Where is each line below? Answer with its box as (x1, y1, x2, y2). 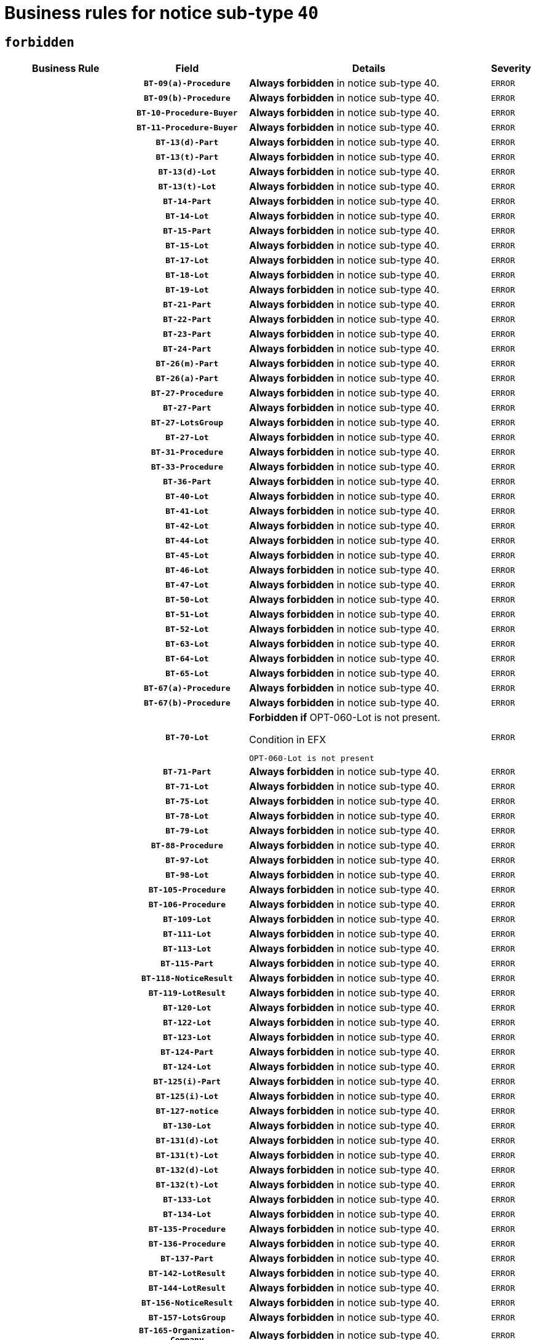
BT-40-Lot (165, 491, 209, 501)
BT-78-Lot (165, 811, 209, 821)
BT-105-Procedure (148, 885, 226, 894)
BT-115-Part (160, 958, 214, 968)
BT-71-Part (163, 767, 211, 776)
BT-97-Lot (165, 855, 209, 865)
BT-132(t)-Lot (156, 1180, 219, 1189)
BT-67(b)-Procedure (143, 698, 231, 707)
